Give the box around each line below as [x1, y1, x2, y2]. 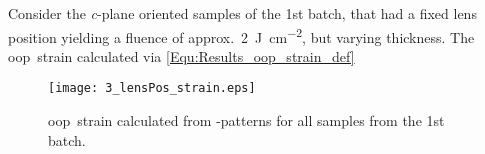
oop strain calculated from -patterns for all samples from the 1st [48, 110, 445, 131]
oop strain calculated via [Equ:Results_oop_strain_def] [8, 45, 355, 66]
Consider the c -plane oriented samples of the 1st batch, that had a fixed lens [8, 3, 477, 23]
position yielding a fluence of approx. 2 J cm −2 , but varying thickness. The [8, 23, 475, 47]
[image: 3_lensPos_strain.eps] [48, 81, 256, 96]
